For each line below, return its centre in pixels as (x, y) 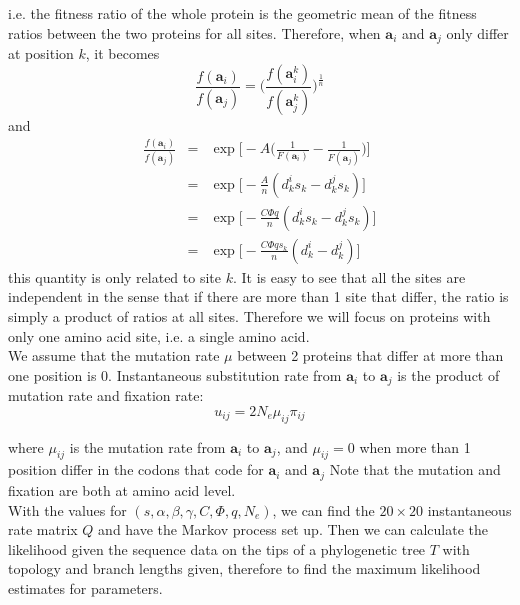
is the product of (448, 374)
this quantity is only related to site (114, 276)
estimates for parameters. (85, 587)
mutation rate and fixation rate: (106, 395)
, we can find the (323, 509)
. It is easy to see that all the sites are (349, 276)
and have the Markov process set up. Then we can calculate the (293, 529)
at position (41, 53)
